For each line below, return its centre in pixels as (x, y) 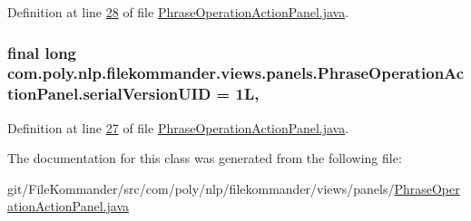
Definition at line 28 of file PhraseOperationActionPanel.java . (178, 12)
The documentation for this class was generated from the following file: (205, 158)
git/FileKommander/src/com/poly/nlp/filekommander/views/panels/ (201, 188)
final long (42, 52)
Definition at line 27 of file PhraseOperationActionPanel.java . (178, 127)
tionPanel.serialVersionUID (109, 94)
